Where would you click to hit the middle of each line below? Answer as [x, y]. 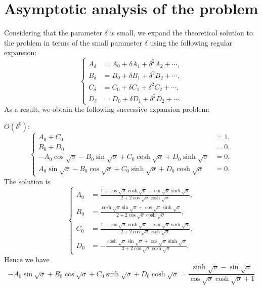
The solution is [27, 181]
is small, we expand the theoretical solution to [182, 33]
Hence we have [27, 259]
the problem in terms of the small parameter [73, 42]
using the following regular [191, 42]
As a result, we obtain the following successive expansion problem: [107, 109]
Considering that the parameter [53, 33]
